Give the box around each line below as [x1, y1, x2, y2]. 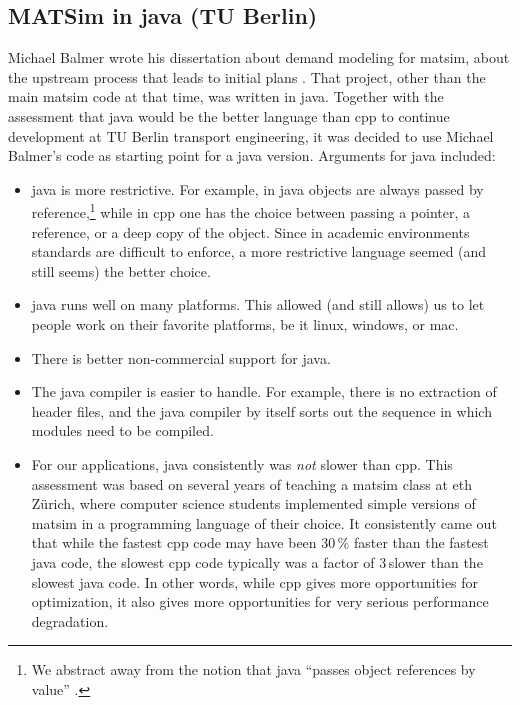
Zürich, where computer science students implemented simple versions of [31, 493, 476, 514]
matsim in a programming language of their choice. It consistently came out [31, 512, 497, 533]
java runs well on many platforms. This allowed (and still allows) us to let [31, 294, 485, 315]
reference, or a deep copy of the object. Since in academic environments [31, 221, 470, 242]
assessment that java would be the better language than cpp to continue [8, 105, 450, 126]
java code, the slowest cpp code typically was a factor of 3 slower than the [31, 551, 483, 572]
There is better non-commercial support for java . [31, 347, 331, 368]
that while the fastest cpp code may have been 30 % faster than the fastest [31, 532, 489, 553]
